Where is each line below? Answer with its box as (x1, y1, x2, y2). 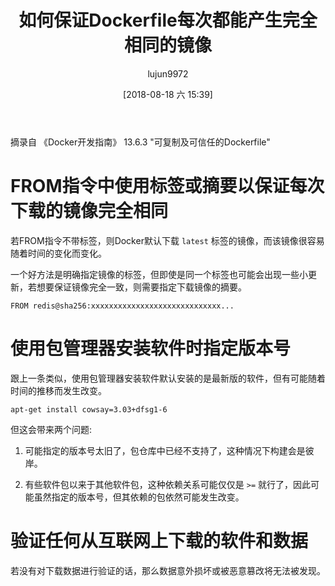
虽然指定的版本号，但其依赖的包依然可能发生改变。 (33, 491, 245, 503)
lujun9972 (147, 67, 189, 80)
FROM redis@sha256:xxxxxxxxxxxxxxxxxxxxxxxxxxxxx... (10, 301, 235, 311)
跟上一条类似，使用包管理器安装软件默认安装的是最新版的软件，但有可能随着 (10, 372, 326, 384)
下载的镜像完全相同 (10, 200, 169, 223)
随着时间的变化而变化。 (10, 247, 107, 259)
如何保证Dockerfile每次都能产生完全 (18, 9, 318, 32)
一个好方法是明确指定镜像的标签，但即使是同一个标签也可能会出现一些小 (10, 268, 308, 280)
